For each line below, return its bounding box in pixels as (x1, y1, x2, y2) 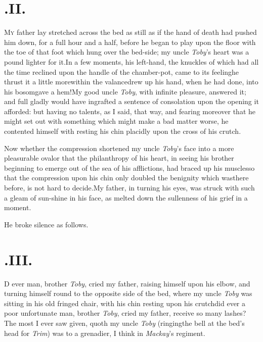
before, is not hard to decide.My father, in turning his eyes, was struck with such (4, 182, 255, 193)
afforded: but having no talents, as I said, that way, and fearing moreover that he (4, 106, 256, 116)
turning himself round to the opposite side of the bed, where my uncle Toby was (4, 288, 252, 299)
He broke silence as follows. (4, 219, 89, 229)
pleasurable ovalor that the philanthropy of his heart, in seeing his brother (4, 153, 234, 163)
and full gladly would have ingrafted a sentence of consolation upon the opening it (4, 96, 259, 107)
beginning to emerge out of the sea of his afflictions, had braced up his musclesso (4, 162, 255, 173)
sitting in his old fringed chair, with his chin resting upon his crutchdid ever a (4, 298, 246, 308)
